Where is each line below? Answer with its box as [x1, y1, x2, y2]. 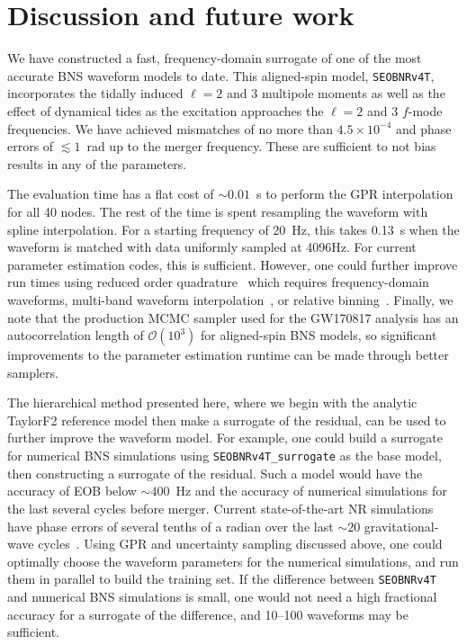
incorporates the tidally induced [7, 84, 184, 103]
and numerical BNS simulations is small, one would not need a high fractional [7, 586, 437, 605]
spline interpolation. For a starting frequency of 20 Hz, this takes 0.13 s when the [7, 219, 460, 238]
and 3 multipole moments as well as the [226, 84, 445, 103]
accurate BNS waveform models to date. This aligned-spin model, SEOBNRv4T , [7, 66, 435, 85]
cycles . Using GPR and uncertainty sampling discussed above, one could [38, 534, 443, 553]
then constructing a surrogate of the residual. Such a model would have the [7, 463, 423, 482]
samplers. [7, 362, 58, 381]
